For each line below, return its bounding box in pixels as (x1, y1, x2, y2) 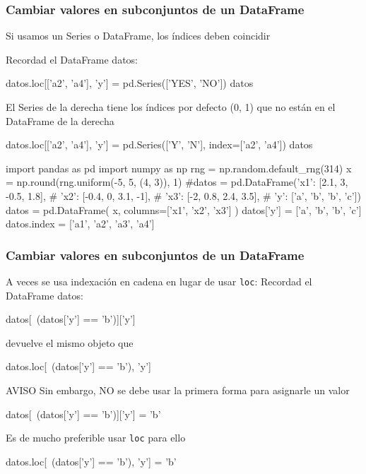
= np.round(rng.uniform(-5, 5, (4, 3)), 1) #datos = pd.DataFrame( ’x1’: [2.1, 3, (6, 174, 348, 189)
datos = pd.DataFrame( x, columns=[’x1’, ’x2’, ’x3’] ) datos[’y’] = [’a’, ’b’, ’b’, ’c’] (6, 202, 362, 217)
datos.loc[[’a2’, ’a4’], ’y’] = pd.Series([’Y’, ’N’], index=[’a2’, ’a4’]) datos (6, 137, 313, 152)
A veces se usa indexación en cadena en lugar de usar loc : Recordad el (6, 273, 312, 288)
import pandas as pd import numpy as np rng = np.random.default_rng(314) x (6, 160, 352, 175)
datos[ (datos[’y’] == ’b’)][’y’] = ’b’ (6, 406, 161, 421)
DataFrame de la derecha (6, 113, 114, 128)
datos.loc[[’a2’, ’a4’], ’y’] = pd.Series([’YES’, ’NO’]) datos (6, 76, 254, 90)
